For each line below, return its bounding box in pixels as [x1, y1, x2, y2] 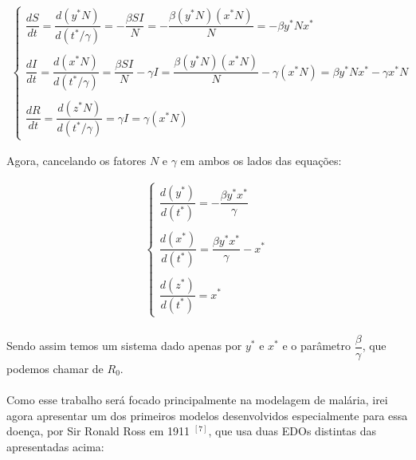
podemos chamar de [6, 360, 104, 376]
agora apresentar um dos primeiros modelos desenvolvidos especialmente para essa [6, 407, 408, 423]
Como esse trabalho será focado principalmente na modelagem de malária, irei [6, 391, 388, 408]
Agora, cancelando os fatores [6, 152, 147, 169]
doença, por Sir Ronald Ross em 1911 [6, 423, 190, 439]
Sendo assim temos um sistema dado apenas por [6, 337, 242, 354]
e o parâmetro [282, 337, 351, 354]
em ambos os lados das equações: [180, 152, 342, 169]
